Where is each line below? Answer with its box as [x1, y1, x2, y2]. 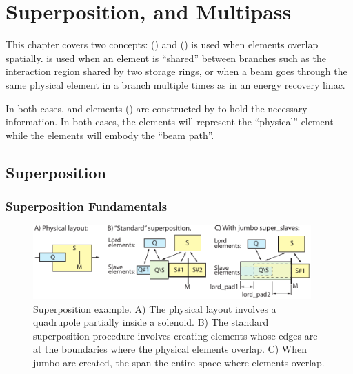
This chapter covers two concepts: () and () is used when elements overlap [6, 37, 319, 52]
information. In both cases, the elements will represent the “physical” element [6, 114, 334, 129]
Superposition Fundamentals [6, 197, 168, 214]
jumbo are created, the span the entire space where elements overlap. [33, 355, 325, 370]
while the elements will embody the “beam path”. [6, 127, 214, 142]
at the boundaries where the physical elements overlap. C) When [33, 342, 307, 356]
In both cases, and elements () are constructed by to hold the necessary [6, 101, 307, 115]
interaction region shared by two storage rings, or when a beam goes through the [6, 64, 347, 79]
